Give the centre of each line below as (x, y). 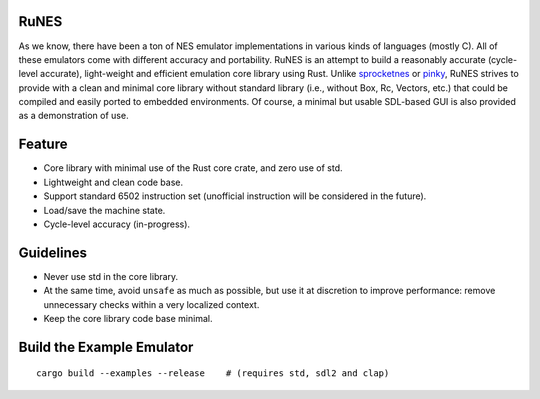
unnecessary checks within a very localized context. (151, 304)
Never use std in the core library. (111, 276)
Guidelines (52, 252)
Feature (43, 144)
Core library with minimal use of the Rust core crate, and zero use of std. (193, 168)
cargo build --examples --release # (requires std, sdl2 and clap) (213, 373)
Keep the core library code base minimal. (128, 319)
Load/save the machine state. (104, 210)
